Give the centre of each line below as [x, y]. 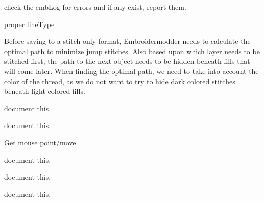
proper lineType [29, 24]
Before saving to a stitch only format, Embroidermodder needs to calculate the [127, 41]
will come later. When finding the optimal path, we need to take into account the [131, 71]
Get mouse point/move [40, 142]
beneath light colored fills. [45, 91]
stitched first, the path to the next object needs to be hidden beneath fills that [127, 61]
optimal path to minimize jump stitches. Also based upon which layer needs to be [132, 51]
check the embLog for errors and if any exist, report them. [95, 7]
